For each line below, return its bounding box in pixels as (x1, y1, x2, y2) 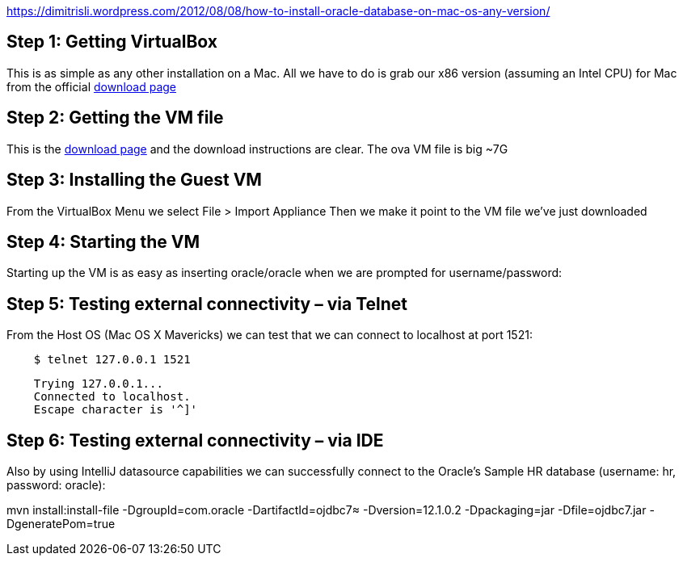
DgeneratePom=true (6, 517, 116, 531)
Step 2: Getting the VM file (6, 107, 224, 128)
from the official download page (6, 79, 177, 94)
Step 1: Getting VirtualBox (6, 31, 217, 52)
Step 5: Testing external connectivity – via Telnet (6, 293, 408, 314)
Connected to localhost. (33, 390, 191, 404)
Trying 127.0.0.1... (33, 377, 163, 391)
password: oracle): (6, 478, 106, 493)
